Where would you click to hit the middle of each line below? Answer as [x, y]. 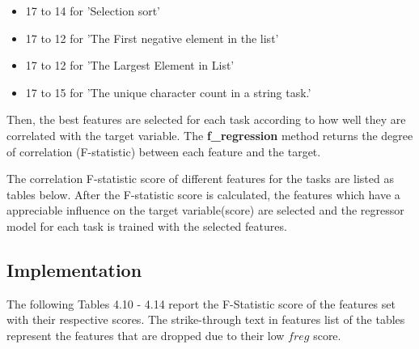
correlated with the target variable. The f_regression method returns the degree [210, 135]
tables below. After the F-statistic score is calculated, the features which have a [203, 194]
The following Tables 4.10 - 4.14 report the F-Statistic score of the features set [201, 303]
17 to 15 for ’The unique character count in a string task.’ [168, 92]
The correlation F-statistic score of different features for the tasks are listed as [200, 179]
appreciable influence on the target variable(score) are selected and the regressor [205, 210]
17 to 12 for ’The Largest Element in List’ [130, 65]
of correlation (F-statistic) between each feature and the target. [164, 151]
